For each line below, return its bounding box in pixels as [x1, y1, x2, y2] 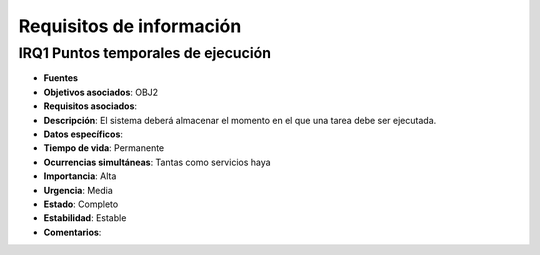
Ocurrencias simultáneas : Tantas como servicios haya [43, 156, 271, 168]
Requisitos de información [18, 15, 242, 37]
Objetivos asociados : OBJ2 [43, 86, 159, 98]
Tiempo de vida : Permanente [43, 142, 165, 154]
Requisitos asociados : [43, 100, 138, 112]
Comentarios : [43, 226, 102, 238]
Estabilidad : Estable [43, 212, 127, 224]
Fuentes [43, 72, 79, 84]
